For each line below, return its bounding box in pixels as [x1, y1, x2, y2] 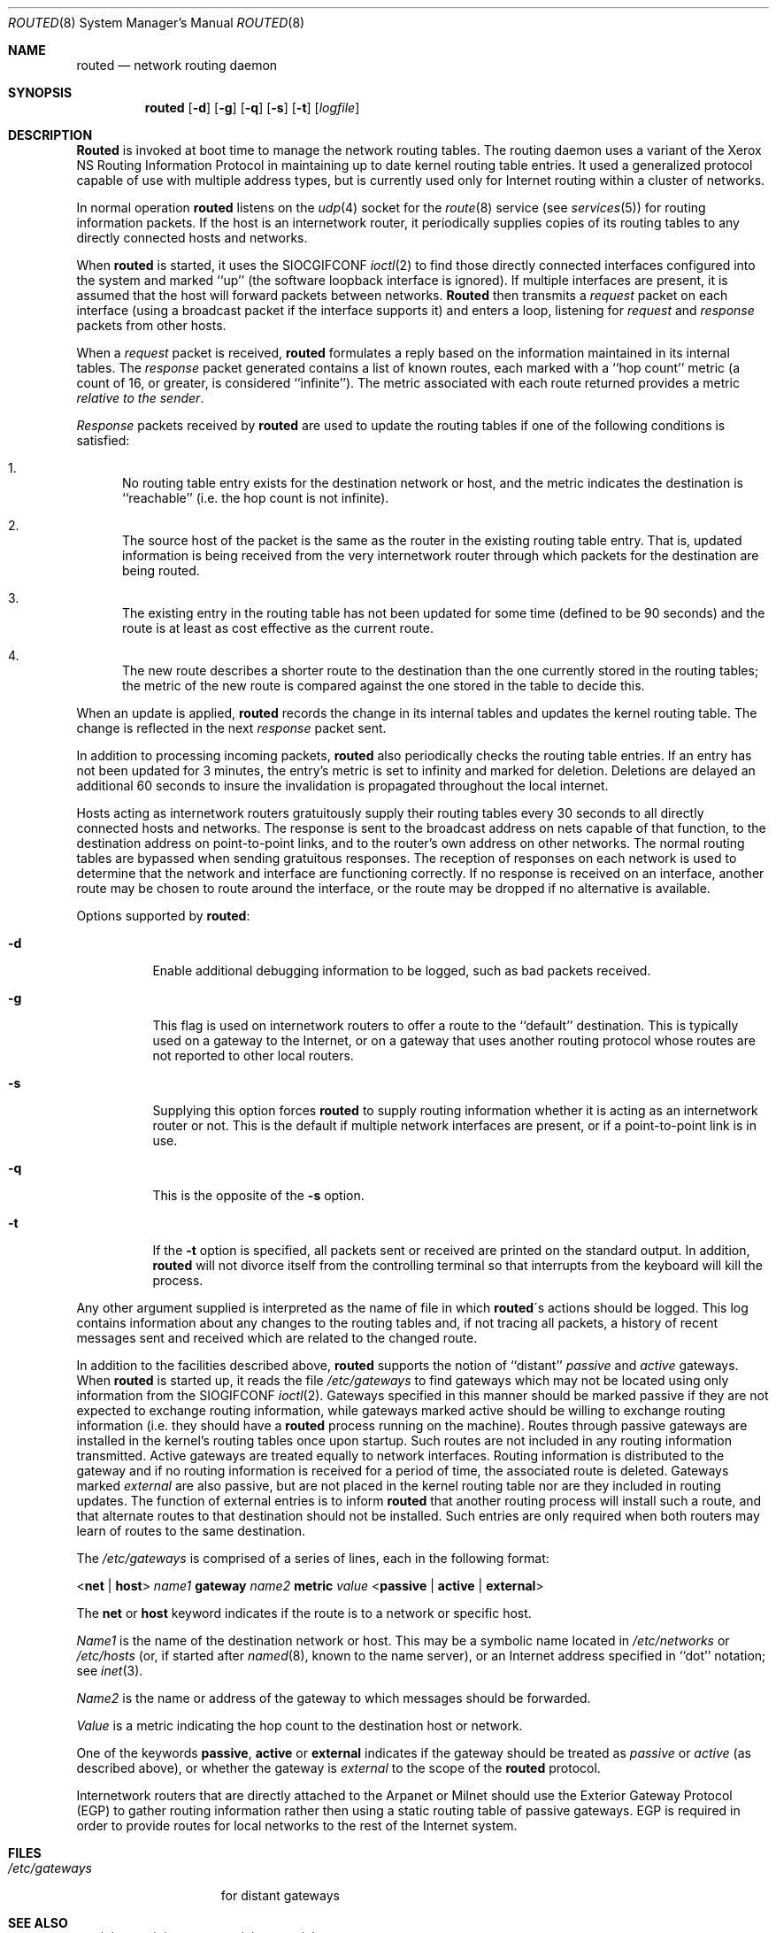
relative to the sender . [76, 390, 204, 405]
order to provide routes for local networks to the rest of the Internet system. [76, 1818, 518, 1833]
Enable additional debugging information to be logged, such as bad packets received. [152, 963, 651, 978]
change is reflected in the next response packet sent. [76, 720, 387, 735]
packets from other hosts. [76, 318, 227, 333]
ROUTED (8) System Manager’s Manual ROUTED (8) [8, 15, 305, 30]
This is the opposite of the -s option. [152, 1188, 365, 1203]
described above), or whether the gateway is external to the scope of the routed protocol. [76, 1760, 601, 1775]
